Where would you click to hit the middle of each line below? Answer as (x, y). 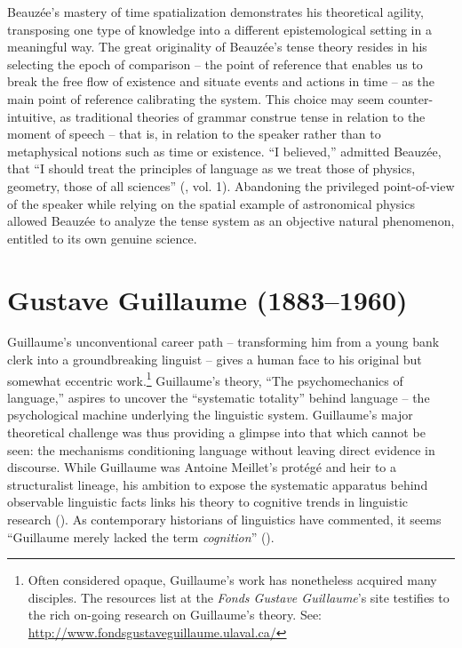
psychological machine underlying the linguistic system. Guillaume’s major (210, 415)
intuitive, (32, 116)
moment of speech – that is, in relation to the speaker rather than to (194, 134)
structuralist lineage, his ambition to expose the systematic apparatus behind (218, 484)
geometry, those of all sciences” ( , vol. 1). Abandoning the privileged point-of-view (231, 185)
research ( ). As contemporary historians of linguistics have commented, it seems (224, 520)
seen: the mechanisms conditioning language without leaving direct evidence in (221, 449)
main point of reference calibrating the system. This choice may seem (196, 98)
